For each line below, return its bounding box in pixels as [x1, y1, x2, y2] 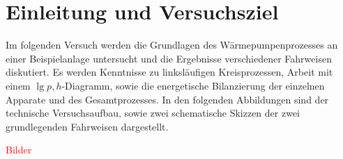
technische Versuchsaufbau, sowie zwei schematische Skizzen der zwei [6, 106, 300, 120]
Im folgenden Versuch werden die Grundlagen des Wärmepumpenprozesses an [6, 37, 338, 52]
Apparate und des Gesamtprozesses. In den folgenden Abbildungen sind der [6, 92, 329, 106]
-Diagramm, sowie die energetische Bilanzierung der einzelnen [61, 78, 325, 92]
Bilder [6, 142, 32, 157]
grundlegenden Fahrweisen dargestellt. [6, 119, 169, 133]
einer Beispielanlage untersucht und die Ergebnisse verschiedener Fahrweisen [6, 51, 332, 65]
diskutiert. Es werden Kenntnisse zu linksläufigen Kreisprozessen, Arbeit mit [6, 65, 333, 79]
